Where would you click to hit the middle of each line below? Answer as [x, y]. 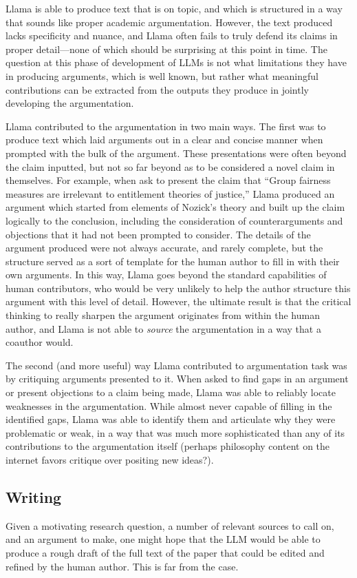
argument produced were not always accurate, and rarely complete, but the [164, 248]
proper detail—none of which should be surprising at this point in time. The [166, 49]
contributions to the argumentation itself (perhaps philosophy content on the [168, 446]
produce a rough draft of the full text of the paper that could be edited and [165, 552]
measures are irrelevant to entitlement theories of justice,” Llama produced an [170, 193]
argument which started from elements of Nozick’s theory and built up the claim [175, 207]
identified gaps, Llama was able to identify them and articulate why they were [171, 419]
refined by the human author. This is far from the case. [122, 566]
